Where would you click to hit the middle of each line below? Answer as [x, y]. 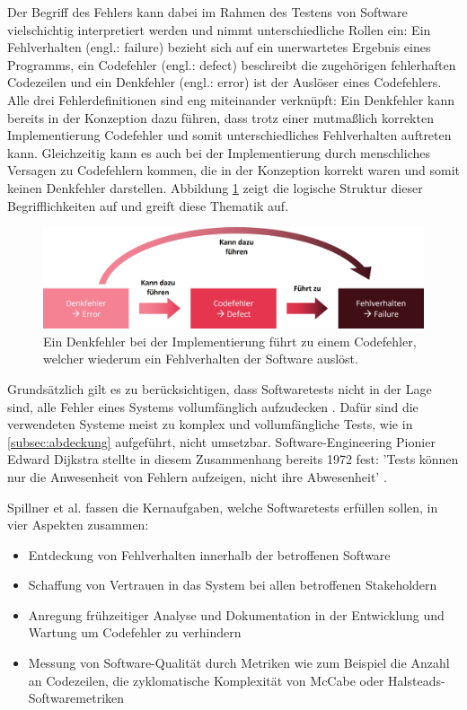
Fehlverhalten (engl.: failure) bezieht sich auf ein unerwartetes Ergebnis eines [219, 47]
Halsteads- [417, 680]
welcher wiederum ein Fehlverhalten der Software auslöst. [201, 359]
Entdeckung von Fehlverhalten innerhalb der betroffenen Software [209, 554]
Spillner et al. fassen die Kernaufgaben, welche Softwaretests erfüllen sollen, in [223, 507]
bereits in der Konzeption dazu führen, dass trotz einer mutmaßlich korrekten [220, 117]
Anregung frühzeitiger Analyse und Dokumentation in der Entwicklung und [236, 614]
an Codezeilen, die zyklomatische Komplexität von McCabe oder [206, 680]
